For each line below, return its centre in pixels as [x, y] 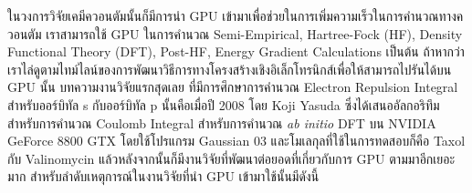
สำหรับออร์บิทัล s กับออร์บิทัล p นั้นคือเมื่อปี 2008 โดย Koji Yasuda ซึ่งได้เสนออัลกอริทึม [224, 104]
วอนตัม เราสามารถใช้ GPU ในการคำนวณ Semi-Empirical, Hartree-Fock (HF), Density [235, 33]
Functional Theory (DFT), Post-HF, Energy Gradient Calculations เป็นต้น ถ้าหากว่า [236, 51]
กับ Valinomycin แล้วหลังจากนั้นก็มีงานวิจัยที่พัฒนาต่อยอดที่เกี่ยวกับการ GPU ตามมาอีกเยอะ [231, 158]
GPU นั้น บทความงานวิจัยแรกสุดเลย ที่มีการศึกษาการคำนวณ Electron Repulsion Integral [233, 87]
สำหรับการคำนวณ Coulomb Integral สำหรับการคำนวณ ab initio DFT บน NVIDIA [222, 122]
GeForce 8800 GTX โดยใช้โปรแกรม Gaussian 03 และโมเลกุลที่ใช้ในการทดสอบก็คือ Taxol [236, 141]
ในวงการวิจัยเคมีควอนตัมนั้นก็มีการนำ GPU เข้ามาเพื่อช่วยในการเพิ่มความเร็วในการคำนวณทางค [236, 15]
